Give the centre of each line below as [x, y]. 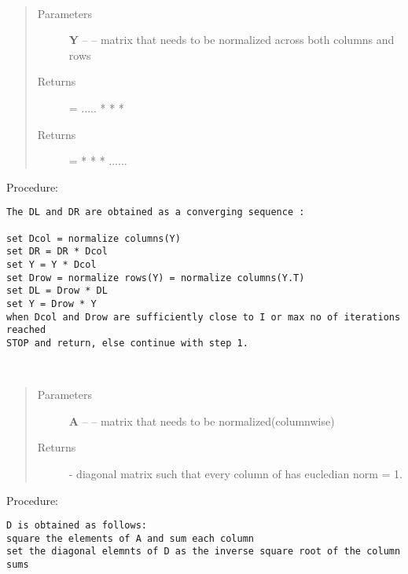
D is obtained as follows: [77, 526]
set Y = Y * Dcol [51, 264]
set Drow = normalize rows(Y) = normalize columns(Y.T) [156, 278]
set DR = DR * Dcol [57, 252]
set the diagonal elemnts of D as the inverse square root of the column [204, 552]
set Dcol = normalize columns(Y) [94, 238]
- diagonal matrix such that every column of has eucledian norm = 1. [235, 473]
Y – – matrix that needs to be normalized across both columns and [232, 40]
